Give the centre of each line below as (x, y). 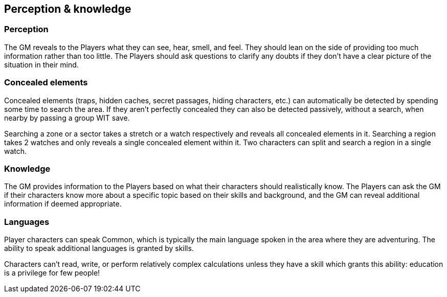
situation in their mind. (41, 64)
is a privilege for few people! (52, 273)
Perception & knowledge (68, 9)
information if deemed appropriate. (63, 204)
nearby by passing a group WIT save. (67, 118)
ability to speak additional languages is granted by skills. (99, 248)
